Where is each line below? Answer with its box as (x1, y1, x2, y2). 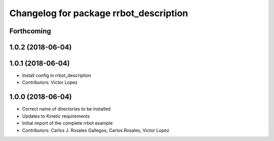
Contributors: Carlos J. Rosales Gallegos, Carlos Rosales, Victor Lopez (22, 127, 169, 133)
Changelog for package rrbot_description (9, 8, 188, 19)
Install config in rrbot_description (22, 72, 91, 78)
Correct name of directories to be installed (22, 106, 111, 112)
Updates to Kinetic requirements (22, 113, 90, 119)
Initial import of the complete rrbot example (22, 120, 113, 126)
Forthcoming (9, 27, 51, 35)
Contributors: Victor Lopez (22, 79, 78, 85)
